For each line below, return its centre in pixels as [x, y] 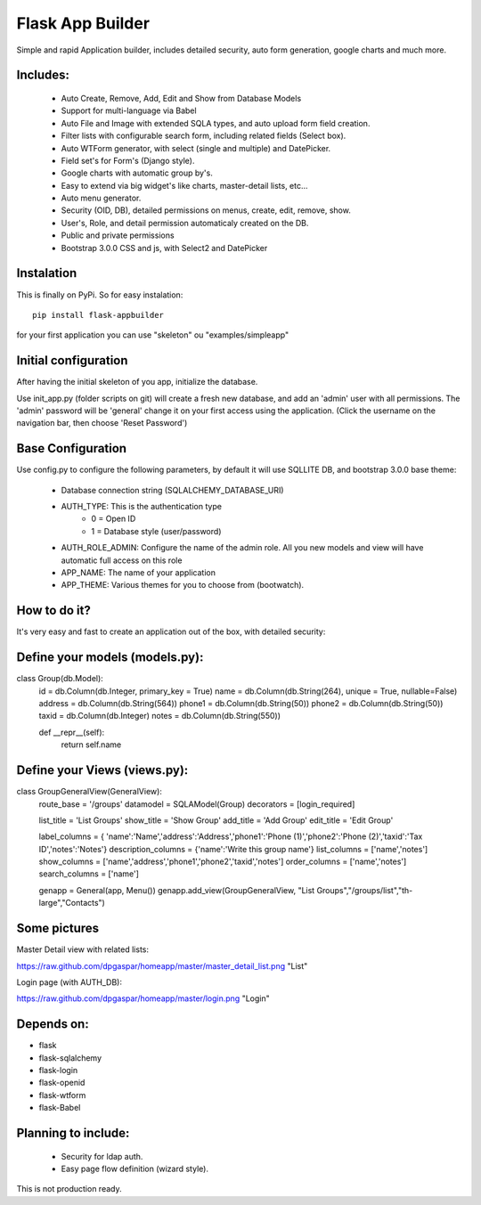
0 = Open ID [114, 519]
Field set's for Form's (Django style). [128, 160]
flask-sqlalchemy [70, 1058]
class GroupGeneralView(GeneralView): [89, 792]
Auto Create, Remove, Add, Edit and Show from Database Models [181, 98]
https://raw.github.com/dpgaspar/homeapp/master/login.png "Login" [143, 998]
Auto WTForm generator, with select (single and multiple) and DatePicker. [196, 148]
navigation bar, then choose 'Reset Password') [102, 423]
